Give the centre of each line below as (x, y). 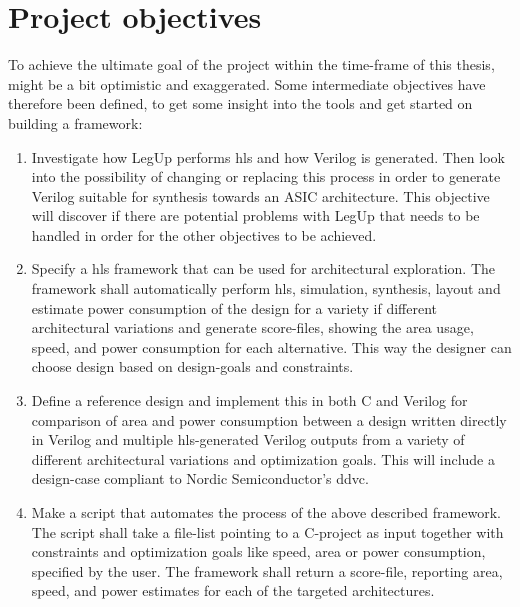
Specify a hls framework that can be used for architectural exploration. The (263, 268)
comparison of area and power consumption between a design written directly (269, 419)
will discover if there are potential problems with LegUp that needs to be (255, 215)
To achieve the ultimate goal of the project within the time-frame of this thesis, (251, 64)
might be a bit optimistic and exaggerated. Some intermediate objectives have (247, 83)
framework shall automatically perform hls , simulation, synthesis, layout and (266, 288)
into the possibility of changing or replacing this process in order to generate (266, 176)
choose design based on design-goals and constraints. (192, 366)
